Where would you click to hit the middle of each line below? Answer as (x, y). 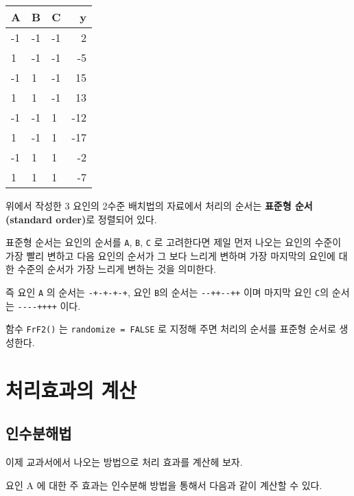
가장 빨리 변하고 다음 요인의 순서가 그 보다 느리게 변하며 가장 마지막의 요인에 (170, 255)
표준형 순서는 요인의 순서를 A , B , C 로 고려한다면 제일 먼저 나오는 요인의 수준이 (174, 242)
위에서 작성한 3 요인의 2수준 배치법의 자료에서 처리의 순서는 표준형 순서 (159, 205)
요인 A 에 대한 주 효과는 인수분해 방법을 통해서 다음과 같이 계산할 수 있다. (164, 485)
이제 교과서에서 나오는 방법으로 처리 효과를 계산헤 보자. (124, 462)
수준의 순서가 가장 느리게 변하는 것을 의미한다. (117, 269)
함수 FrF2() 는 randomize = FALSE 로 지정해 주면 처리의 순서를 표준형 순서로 (171, 329)
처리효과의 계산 (71, 389)
